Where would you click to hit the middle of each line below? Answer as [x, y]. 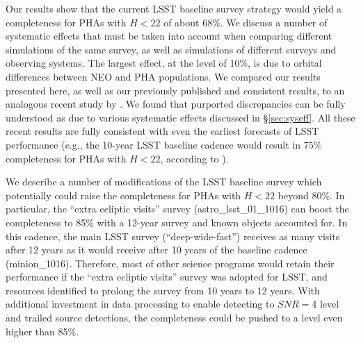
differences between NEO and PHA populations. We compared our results [163, 76]
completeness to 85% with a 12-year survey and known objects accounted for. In [177, 222]
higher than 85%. [42, 331]
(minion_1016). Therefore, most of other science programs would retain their [170, 263]
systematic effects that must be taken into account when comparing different [169, 36]
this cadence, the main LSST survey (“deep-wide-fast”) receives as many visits [173, 236]
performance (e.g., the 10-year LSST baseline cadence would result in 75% [164, 144]
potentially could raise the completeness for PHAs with [123, 195]
